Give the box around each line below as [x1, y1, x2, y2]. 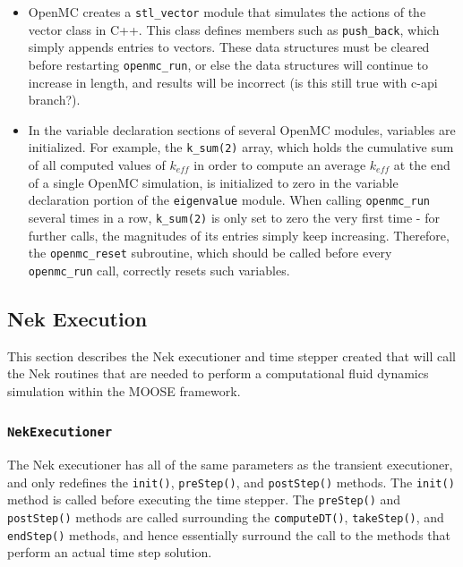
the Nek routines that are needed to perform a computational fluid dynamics [7, 364, 429, 383]
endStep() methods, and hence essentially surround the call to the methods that [7, 525, 451, 544]
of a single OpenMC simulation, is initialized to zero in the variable [28, 173, 399, 191]
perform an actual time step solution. [7, 543, 212, 562]
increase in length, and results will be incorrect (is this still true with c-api [28, 72, 438, 91]
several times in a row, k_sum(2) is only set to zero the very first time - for [28, 207, 440, 226]
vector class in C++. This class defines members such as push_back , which [28, 20, 440, 38]
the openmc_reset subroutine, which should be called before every [28, 243, 392, 262]
